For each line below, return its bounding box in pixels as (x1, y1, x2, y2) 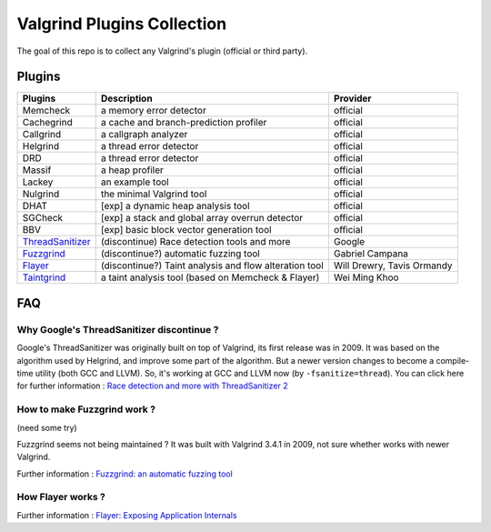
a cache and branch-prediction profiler (100, 116, 267, 129)
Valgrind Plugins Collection (16, 14, 227, 34)
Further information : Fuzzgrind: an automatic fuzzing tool (16, 468, 234, 479)
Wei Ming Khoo (333, 271, 399, 284)
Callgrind (22, 128, 62, 141)
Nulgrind (22, 187, 60, 200)
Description (100, 92, 154, 105)
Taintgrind (22, 271, 66, 284)
